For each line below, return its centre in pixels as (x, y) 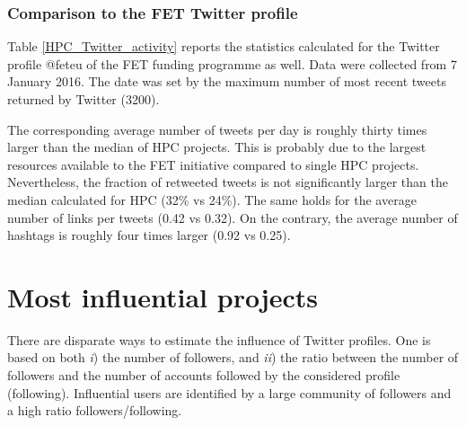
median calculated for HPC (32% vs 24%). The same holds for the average (212, 199)
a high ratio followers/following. (95, 410)
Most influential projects (163, 296)
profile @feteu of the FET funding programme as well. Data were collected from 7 (232, 63)
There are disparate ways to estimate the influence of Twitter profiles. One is (219, 339)
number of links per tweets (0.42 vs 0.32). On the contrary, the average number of (233, 217)
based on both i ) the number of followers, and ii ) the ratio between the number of (233, 357)
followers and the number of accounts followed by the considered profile (204, 375)
